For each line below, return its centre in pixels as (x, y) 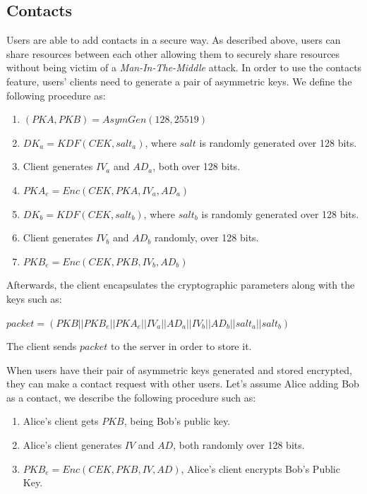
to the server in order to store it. (181, 346)
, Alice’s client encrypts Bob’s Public (260, 468)
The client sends (42, 346)
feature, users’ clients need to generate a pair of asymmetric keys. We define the (179, 81)
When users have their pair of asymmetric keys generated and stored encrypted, (179, 369)
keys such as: (34, 298)
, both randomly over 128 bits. (239, 445)
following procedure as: (56, 95)
